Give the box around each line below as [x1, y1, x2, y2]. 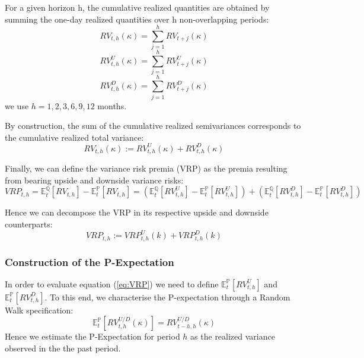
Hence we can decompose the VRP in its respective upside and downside [5, 206, 269, 218]
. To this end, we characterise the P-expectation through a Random [44, 290, 290, 303]
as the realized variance [190, 330, 275, 343]
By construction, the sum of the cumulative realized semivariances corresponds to [5, 119, 301, 132]
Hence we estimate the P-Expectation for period [5, 330, 180, 343]
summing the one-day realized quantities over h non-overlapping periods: [5, 12, 269, 25]
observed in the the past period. [5, 342, 121, 354]
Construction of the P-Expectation [5, 254, 174, 269]
